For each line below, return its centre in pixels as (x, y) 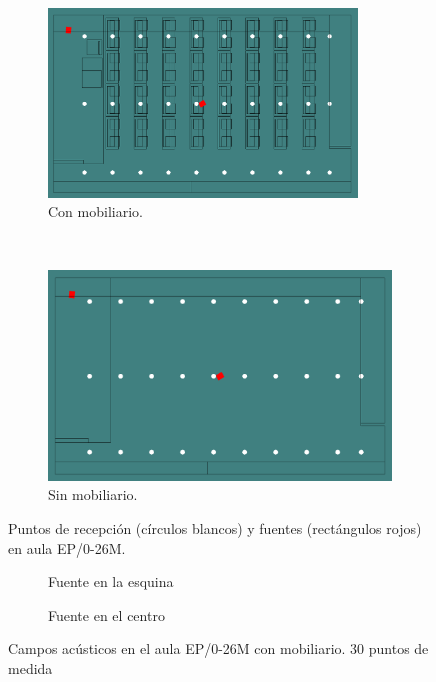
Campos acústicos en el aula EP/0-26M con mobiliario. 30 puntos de (218, 648)
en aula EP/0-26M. (67, 547)
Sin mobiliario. (93, 494)
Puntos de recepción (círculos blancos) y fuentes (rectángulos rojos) (215, 528)
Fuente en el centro (106, 614)
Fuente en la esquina (111, 581)
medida (30, 667)
